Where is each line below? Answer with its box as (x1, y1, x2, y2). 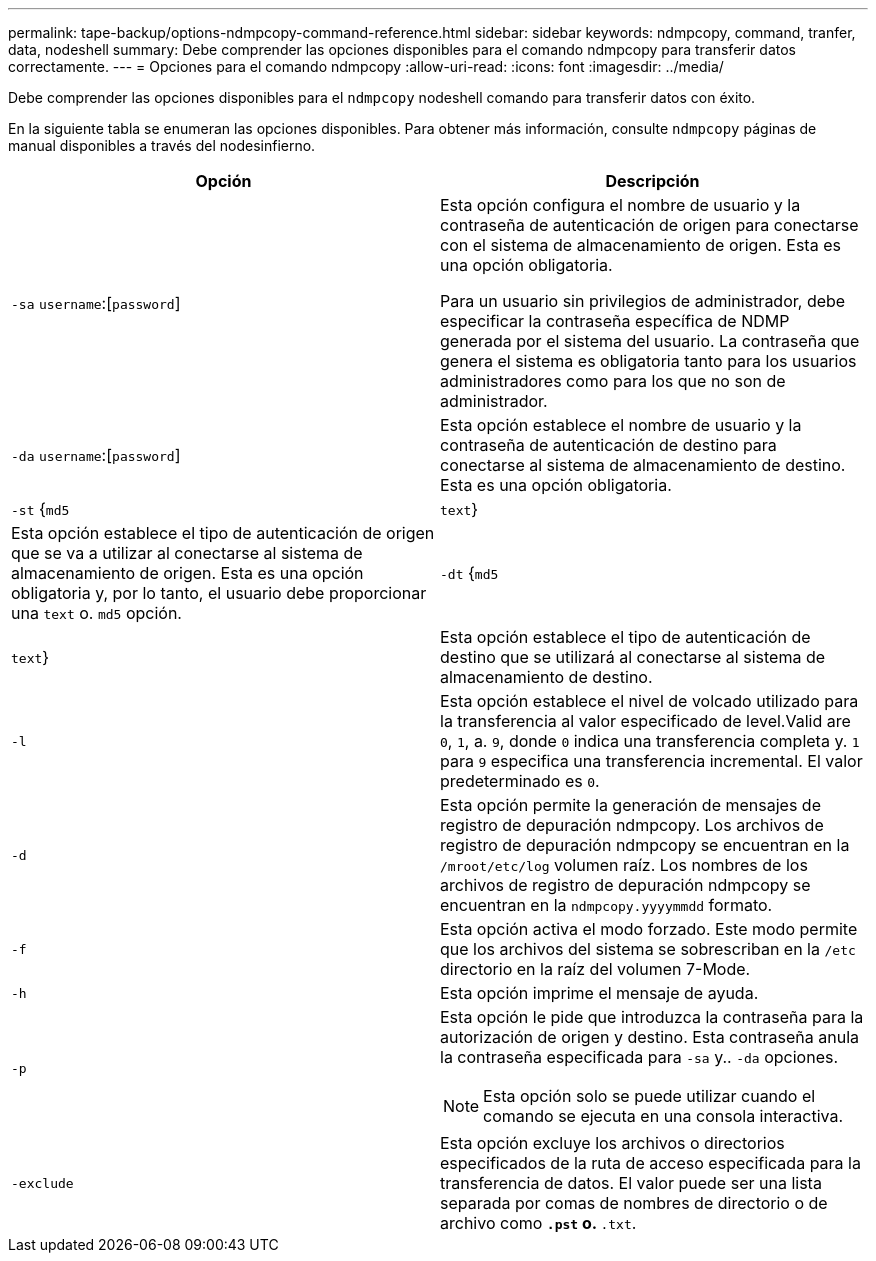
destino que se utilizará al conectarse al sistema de (440, 647, 825, 667)
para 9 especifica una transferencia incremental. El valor (440, 751, 863, 771)
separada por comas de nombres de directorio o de (440, 1193, 828, 1213)
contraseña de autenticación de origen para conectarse (440, 215, 859, 235)
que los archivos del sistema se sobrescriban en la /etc (440, 939, 856, 959)
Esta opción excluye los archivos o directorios (440, 1133, 785, 1153)
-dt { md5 (440, 563, 499, 583)
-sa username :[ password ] (11, 293, 181, 313)
